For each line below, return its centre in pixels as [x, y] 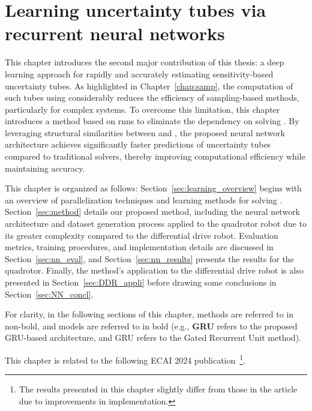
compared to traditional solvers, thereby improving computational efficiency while [155, 156]
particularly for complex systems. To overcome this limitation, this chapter [142, 109]
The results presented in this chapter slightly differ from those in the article [158, 389]
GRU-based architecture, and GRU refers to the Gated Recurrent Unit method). [153, 337]
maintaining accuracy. [45, 168]
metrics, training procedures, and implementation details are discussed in [139, 247]
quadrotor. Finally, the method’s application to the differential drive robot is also [154, 270]
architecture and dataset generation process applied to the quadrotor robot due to [156, 223]
